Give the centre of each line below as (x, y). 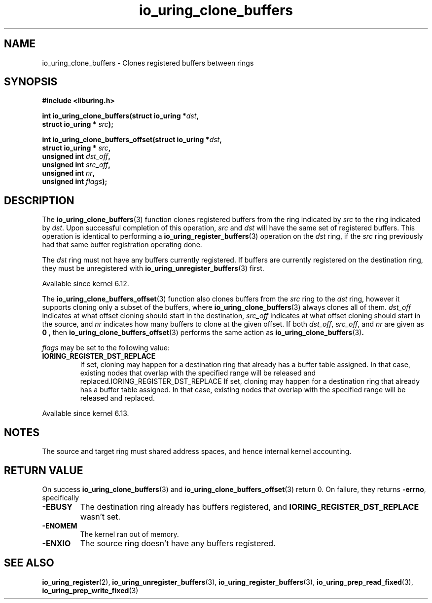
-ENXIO (56, 543)
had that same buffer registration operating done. (122, 245)
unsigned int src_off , (76, 165)
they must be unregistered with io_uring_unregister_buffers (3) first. (153, 268)
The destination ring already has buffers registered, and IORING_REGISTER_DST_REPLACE (250, 507)
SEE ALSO (29, 563)
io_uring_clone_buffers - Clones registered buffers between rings (148, 63)
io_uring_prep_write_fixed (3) (90, 590)
